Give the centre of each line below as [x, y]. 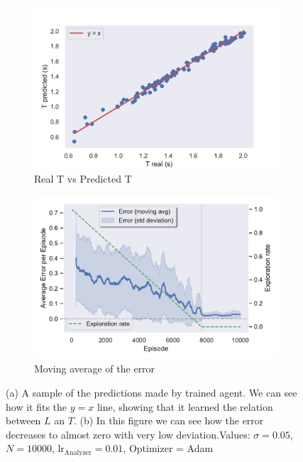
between [23, 420]
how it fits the [37, 406]
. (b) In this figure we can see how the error [169, 420]
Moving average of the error [95, 369]
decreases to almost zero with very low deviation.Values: [128, 434]
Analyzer [78, 452]
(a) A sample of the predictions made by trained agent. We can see [151, 393]
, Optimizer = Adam [168, 448]
